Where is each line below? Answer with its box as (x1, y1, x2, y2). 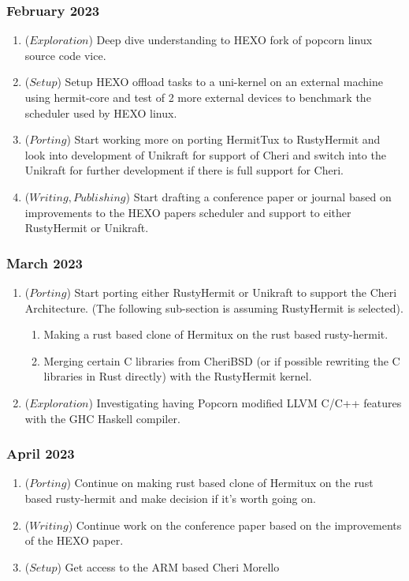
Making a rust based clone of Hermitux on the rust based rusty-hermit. (43, 326, 389, 343)
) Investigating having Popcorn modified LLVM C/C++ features (88, 394, 402, 410)
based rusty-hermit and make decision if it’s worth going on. (24, 489, 316, 506)
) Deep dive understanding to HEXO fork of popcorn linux (88, 32, 373, 48)
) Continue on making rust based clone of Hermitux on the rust (66, 474, 374, 491)
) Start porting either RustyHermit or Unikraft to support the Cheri (66, 283, 397, 300)
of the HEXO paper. (24, 532, 124, 549)
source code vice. (24, 47, 106, 63)
